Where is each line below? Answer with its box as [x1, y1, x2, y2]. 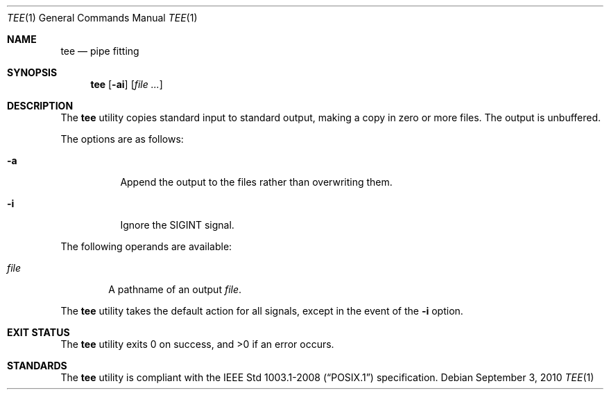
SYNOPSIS [7, 67, 58, 78]
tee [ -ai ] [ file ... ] [90, 78, 163, 90]
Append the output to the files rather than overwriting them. [120, 176, 393, 188]
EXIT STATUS [7, 326, 70, 338]
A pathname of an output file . [108, 283, 242, 295]
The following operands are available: [60, 240, 232, 252]
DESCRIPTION [7, 100, 74, 112]
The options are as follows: [60, 133, 184, 145]
